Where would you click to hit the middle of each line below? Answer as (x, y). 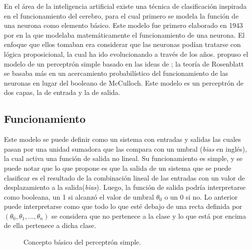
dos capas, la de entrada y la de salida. (62, 92)
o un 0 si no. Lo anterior (201, 196)
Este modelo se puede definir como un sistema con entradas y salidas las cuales (123, 139)
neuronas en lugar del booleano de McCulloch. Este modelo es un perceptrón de (124, 82)
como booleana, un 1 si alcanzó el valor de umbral (79, 196)
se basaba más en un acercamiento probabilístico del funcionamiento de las (116, 73)
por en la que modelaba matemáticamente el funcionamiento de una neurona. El (124, 34)
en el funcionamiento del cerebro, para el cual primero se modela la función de (121, 15)
